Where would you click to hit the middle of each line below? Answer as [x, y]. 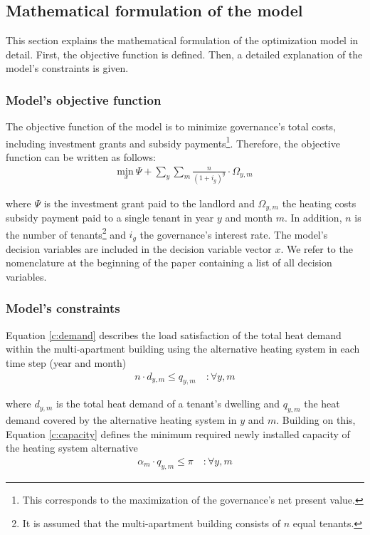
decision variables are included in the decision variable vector [139, 248]
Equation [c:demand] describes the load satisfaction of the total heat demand [174, 334]
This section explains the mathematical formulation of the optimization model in [182, 40]
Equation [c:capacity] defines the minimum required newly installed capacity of [178, 433]
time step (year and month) [66, 362]
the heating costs [319, 203]
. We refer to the [317, 248]
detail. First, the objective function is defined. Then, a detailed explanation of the [184, 54]
